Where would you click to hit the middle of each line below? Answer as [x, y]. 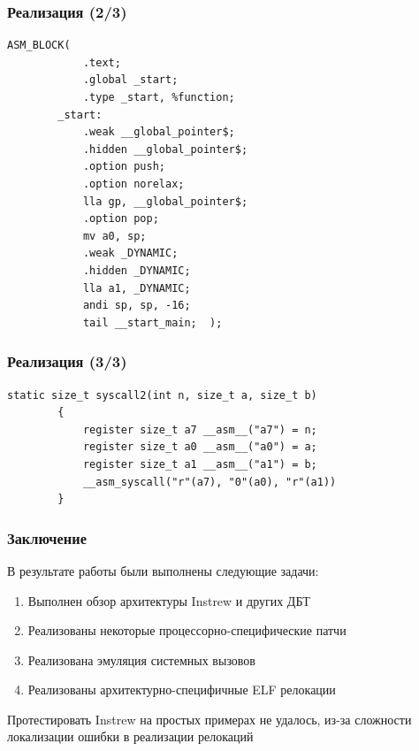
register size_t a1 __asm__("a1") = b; [200, 464]
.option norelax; [133, 184]
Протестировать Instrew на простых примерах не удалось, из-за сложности [209, 719]
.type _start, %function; [159, 97]
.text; [102, 62]
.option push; [124, 167]
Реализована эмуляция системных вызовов [141, 659]
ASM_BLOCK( [39, 46]
